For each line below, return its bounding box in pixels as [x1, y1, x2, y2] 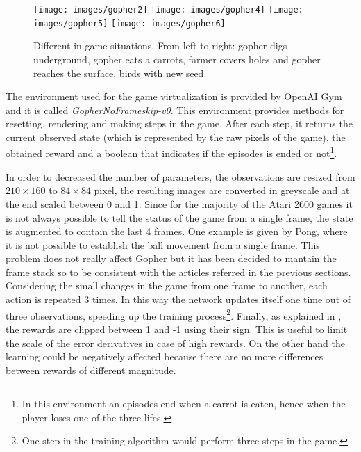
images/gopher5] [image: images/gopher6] [33, 18, 226, 29]
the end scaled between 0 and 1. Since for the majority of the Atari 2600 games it [6, 196, 353, 211]
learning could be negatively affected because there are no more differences [6, 349, 324, 364]
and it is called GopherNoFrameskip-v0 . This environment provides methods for [6, 102, 344, 117]
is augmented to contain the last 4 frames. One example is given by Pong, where [6, 224, 348, 239]
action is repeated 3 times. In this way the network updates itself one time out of [6, 292, 351, 307]
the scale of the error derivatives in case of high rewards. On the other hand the [6, 335, 346, 350]
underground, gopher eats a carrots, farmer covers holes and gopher [33, 51, 321, 66]
